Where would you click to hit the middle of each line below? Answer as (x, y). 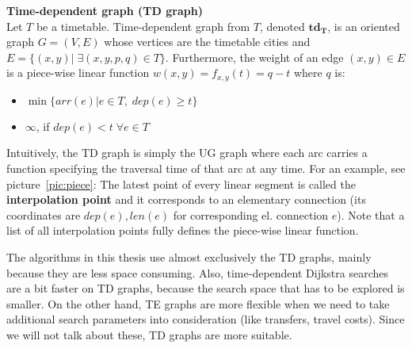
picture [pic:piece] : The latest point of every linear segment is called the (181, 184)
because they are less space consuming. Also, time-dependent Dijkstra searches (197, 272)
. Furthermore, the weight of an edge (254, 57)
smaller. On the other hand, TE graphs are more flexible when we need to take (198, 303)
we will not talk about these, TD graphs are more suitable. (149, 334)
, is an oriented (364, 26)
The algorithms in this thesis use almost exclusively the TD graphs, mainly (189, 256)
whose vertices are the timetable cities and (207, 42)
